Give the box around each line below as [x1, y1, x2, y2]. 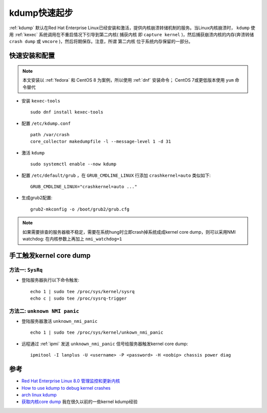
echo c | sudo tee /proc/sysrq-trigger [30, 295, 127, 301]
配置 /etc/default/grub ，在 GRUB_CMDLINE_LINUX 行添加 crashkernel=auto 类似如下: [21, 172, 211, 178]
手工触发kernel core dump [9, 251, 91, 259]
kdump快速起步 [9, 7, 73, 18]
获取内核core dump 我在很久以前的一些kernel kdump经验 [21, 399, 138, 405]
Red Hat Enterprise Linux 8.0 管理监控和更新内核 [21, 378, 121, 384]
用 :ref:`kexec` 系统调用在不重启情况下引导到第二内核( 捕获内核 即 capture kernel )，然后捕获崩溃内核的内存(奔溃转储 [9, 31, 254, 37]
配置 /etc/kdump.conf [21, 120, 71, 126]
